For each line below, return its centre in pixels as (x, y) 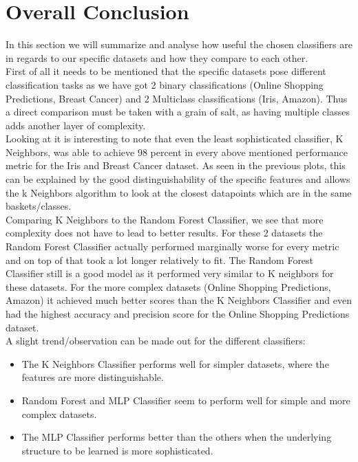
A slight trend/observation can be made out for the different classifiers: (156, 341)
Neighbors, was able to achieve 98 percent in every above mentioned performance (177, 152)
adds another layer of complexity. (76, 125)
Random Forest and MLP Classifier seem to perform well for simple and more (186, 400)
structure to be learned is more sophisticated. (117, 450)
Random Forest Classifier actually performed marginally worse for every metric (172, 246)
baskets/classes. (39, 206)
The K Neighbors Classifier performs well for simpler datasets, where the (175, 363)
